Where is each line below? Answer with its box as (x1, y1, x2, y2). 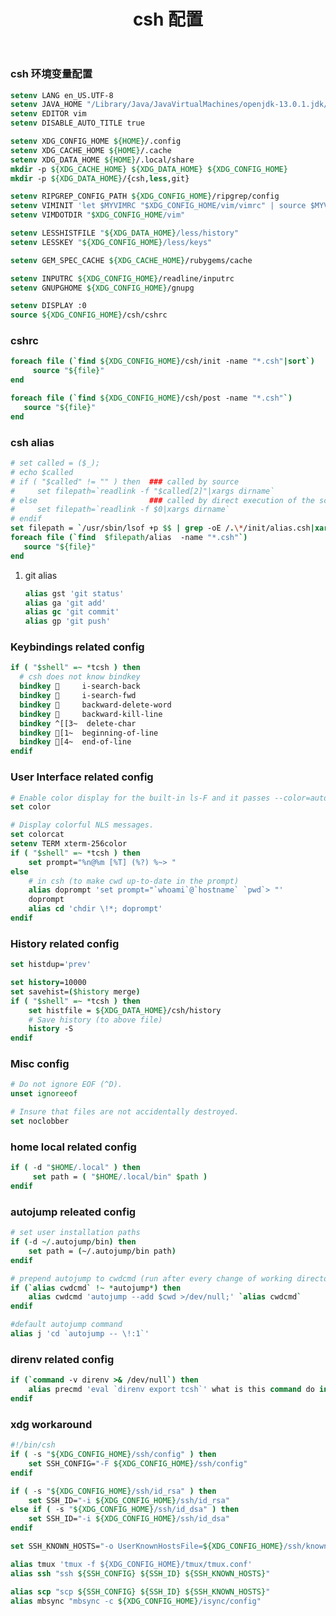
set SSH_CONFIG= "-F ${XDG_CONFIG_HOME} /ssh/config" (28, 1458, 248, 1469)
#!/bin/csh (10, 1440, 56, 1450)
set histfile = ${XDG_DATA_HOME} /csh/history (28, 1005, 222, 1015)
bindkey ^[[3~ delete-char (19, 718, 137, 729)
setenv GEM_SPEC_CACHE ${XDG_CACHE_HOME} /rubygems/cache (10, 255, 253, 265)
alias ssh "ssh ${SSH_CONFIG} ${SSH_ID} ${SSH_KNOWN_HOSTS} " (10, 1568, 271, 1579)
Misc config (10, 1057, 70, 1071)
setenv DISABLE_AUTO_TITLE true (10, 118, 145, 129)
